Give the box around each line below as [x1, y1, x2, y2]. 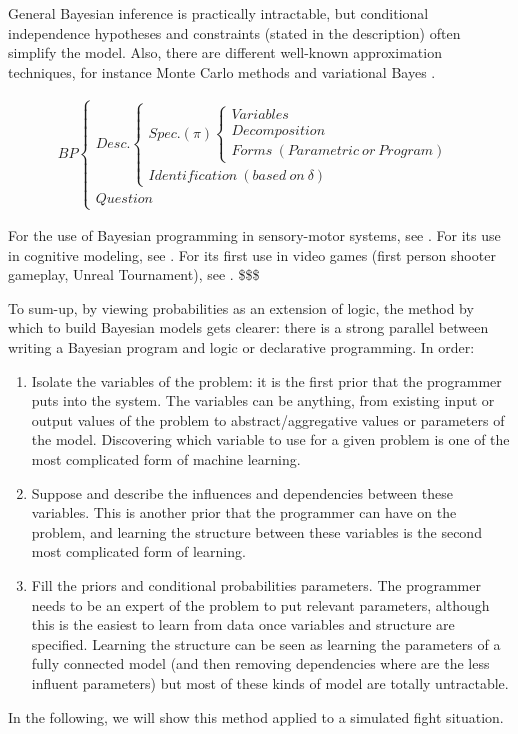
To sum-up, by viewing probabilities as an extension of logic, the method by [8, 297, 474, 318]
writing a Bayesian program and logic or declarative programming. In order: [8, 337, 475, 358]
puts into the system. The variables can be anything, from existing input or [31, 390, 495, 411]
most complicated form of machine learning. [31, 449, 301, 470]
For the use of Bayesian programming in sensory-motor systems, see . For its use [8, 225, 501, 246]
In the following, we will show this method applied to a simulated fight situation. [8, 706, 504, 727]
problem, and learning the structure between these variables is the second [31, 521, 482, 542]
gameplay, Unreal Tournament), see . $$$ [8, 264, 260, 285]
